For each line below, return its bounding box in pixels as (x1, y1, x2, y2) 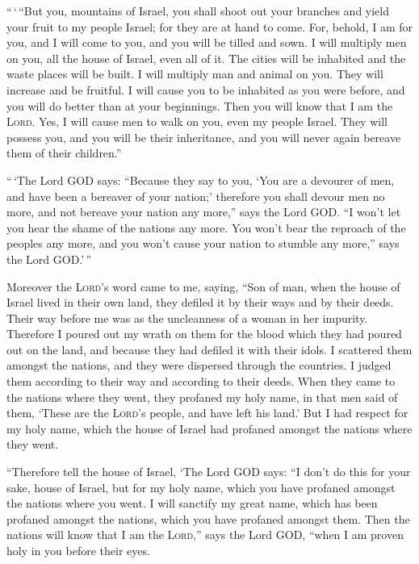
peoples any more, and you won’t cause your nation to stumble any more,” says (6, 235, 400, 252)
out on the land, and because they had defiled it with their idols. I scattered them (6, 340, 413, 357)
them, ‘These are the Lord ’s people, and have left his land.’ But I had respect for (6, 404, 409, 421)
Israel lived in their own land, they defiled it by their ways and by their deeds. (6, 294, 394, 311)
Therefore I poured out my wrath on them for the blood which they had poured (6, 325, 402, 342)
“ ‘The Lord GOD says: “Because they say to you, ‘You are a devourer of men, (6, 171, 395, 188)
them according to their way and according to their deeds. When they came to (6, 373, 396, 390)
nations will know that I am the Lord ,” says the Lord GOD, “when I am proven (6, 526, 404, 543)
